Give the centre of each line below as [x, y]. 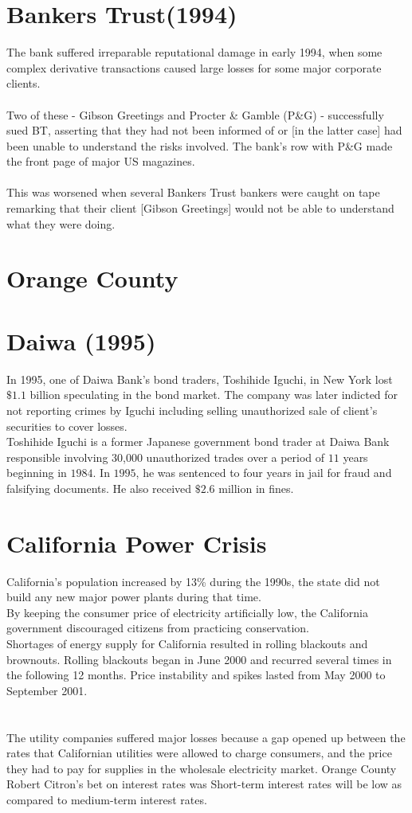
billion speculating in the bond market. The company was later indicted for [214, 395]
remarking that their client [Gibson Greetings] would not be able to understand [200, 208]
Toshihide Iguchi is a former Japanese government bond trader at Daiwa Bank [198, 442]
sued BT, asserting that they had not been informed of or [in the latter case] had [204, 130]
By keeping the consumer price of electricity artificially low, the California [187, 612]
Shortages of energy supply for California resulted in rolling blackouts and [187, 643]
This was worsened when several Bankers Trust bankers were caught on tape [193, 192]
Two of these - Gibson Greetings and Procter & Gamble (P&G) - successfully [195, 114]
